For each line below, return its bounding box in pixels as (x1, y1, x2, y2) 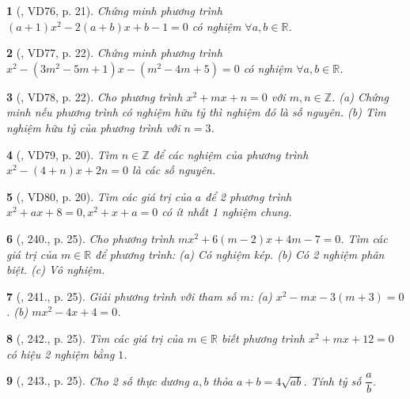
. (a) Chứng (332, 88, 389, 104)
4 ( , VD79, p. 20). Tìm (6, 146, 118, 162)
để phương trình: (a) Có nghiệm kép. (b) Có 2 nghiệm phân (95, 245, 385, 262)
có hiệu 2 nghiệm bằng (6, 345, 115, 362)
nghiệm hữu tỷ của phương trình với (6, 119, 180, 135)
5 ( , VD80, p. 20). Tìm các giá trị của (6, 188, 192, 204)
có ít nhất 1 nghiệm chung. (161, 203, 292, 220)
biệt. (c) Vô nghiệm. (6, 261, 105, 278)
